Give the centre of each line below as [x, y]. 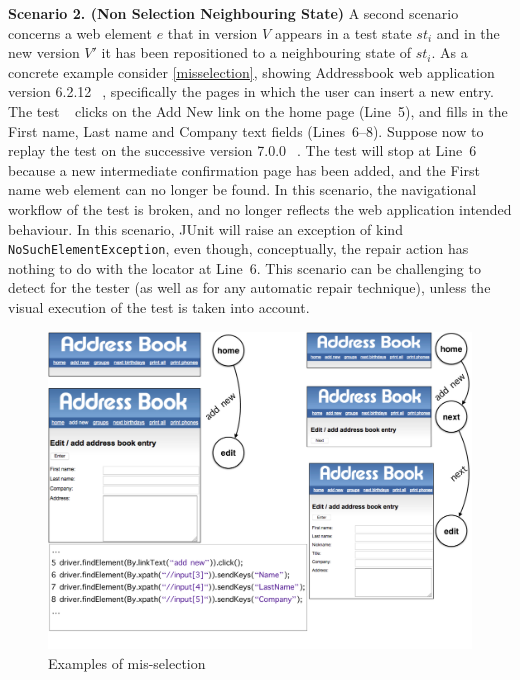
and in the [468, 32]
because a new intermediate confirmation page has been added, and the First [244, 169]
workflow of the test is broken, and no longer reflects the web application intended [260, 208]
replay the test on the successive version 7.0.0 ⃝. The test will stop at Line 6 [242, 150]
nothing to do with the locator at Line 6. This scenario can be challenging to [244, 267]
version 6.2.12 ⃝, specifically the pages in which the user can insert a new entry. [251, 91]
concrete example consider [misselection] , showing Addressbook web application [251, 71]
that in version [212, 32]
